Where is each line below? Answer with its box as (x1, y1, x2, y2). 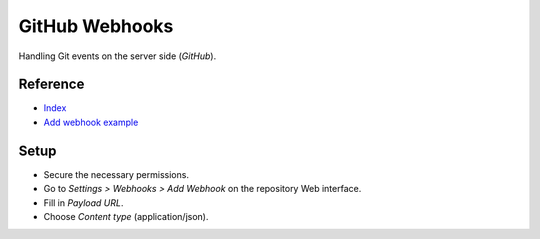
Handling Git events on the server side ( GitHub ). (18, 50, 217, 62)
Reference (18, 76, 85, 93)
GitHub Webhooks (18, 15, 174, 37)
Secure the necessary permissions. (43, 168, 190, 180)
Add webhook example (43, 116, 139, 128)
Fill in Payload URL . (43, 196, 124, 209)
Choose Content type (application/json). (43, 210, 209, 222)
